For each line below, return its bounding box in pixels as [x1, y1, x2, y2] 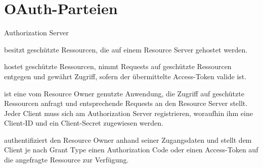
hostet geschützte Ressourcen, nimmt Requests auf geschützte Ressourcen [4, 61, 232, 72]
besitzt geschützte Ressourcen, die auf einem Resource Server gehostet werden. [4, 44, 248, 54]
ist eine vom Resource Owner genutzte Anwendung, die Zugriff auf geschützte [4, 88, 244, 98]
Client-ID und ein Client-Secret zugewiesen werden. [4, 118, 163, 128]
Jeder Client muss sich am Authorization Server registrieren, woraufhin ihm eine [4, 107, 253, 118]
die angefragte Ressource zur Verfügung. [4, 154, 129, 165]
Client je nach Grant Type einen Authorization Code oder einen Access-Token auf [4, 144, 258, 155]
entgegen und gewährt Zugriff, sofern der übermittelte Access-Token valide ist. [4, 71, 247, 81]
